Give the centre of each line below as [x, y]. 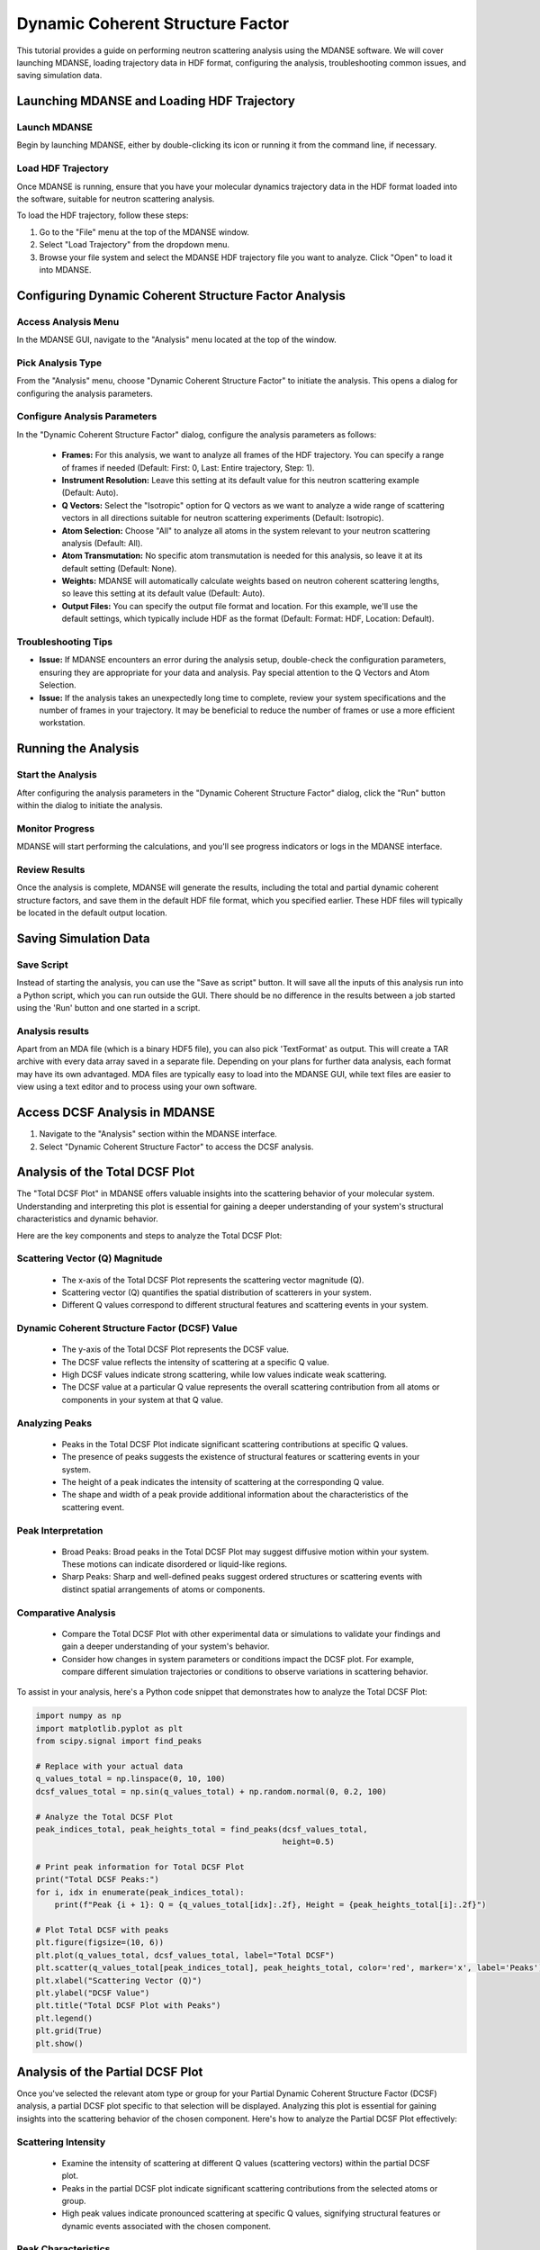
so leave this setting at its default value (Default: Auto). [163, 593]
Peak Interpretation [60, 1530]
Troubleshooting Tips [65, 642]
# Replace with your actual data [109, 1766]
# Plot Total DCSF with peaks [102, 1930]
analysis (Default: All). [102, 543]
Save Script [42, 965]
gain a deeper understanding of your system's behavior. [166, 1646]
